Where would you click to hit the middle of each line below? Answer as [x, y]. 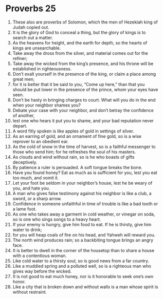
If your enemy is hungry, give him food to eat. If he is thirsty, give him [82, 224]
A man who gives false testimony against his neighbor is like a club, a [82, 193]
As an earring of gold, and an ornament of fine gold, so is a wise [77, 136]
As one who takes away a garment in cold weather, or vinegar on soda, [84, 214]
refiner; [20, 58]
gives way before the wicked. [42, 271]
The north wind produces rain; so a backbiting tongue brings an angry [83, 240]
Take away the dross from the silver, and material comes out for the [80, 53]
